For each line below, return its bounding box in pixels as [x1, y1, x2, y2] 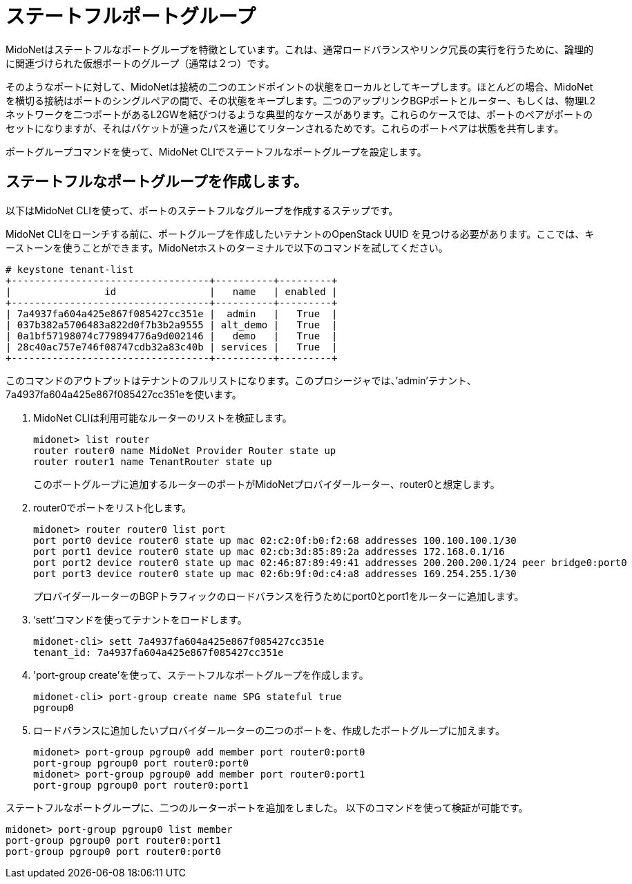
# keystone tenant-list [6, 263, 134, 275]
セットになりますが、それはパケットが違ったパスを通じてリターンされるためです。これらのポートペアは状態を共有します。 [6, 122, 564, 134]
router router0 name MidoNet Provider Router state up [33, 444, 336, 456]
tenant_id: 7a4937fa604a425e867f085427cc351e [33, 646, 284, 658]
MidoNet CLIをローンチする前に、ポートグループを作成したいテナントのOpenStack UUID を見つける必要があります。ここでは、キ [6, 227, 595, 240]
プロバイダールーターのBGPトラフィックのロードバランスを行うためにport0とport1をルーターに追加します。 [33, 590, 524, 602]
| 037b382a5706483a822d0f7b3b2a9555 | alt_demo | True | [6, 319, 338, 330]
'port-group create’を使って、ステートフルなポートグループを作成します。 [33, 668, 369, 681]
